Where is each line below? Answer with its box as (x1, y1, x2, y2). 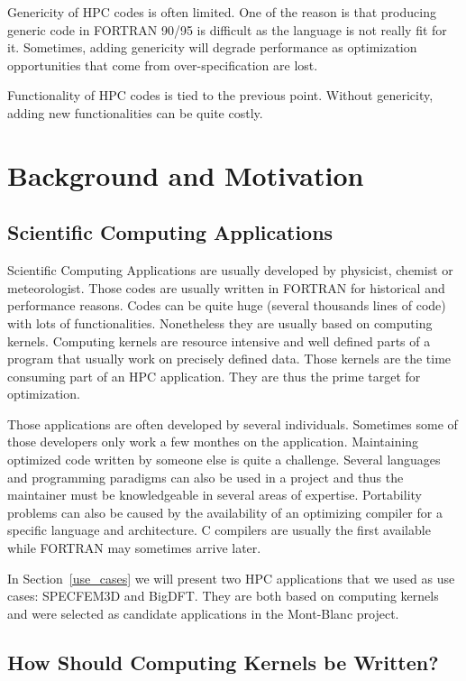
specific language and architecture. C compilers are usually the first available (7, 520, 431, 539)
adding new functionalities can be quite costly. (7, 103, 263, 122)
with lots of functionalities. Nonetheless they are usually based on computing (7, 313, 433, 332)
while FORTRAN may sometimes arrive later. (7, 538, 261, 557)
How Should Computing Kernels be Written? (7, 648, 439, 676)
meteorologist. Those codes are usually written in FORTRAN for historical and (7, 278, 445, 297)
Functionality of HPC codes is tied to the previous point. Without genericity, (7, 86, 434, 105)
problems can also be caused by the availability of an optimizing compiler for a (7, 502, 443, 521)
